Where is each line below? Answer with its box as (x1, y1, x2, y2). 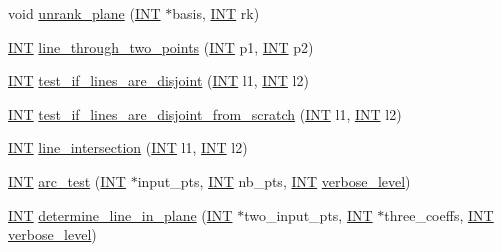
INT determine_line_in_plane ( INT (8, 204, 233, 225)
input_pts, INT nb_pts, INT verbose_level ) (137, 170, 411, 191)
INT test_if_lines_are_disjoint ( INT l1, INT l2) (8, 70, 309, 91)
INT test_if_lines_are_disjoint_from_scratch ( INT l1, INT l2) (8, 103, 402, 124)
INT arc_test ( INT (8, 170, 126, 191)
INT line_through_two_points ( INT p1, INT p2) (8, 36, 314, 57)
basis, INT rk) (172, 3, 260, 23)
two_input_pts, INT (244, 204, 373, 225)
